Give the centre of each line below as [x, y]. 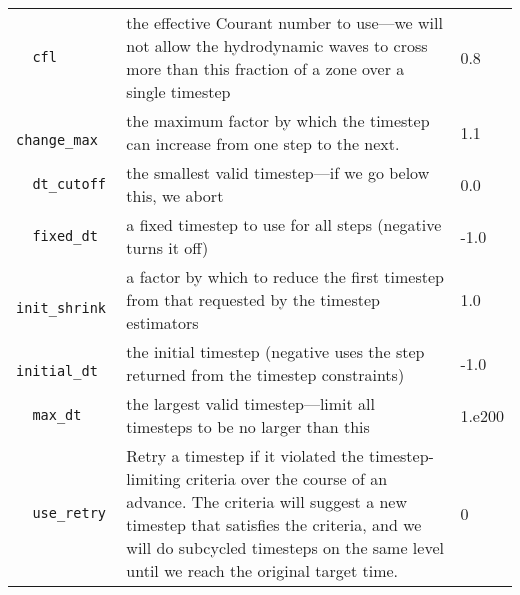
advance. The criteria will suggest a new [267, 501]
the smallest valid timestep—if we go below [278, 172]
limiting [153, 478]
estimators [162, 322]
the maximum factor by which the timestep [278, 120]
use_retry [69, 513]
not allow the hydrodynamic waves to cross [277, 45]
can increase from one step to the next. [263, 143]
